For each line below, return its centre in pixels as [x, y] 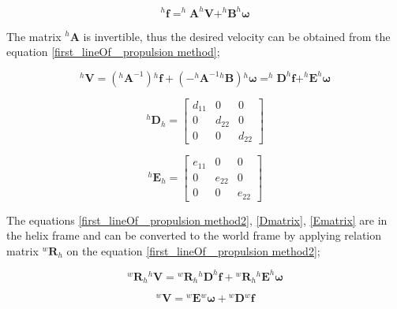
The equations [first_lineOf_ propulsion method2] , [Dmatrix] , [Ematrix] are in [197, 220]
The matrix [34, 36]
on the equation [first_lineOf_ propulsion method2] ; [193, 250]
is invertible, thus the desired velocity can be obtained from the [237, 36]
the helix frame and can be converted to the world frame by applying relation [194, 235]
